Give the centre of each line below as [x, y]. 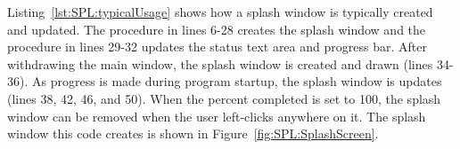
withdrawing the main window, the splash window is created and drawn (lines [220, 63]
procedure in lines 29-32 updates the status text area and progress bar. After [217, 47]
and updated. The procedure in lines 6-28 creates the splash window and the [217, 29]
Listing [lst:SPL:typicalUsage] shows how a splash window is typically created [220, 12]
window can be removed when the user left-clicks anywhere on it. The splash [217, 116]
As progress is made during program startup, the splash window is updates [237, 81]
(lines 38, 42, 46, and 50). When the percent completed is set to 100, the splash [224, 98]
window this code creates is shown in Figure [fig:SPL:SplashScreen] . [193, 133]
